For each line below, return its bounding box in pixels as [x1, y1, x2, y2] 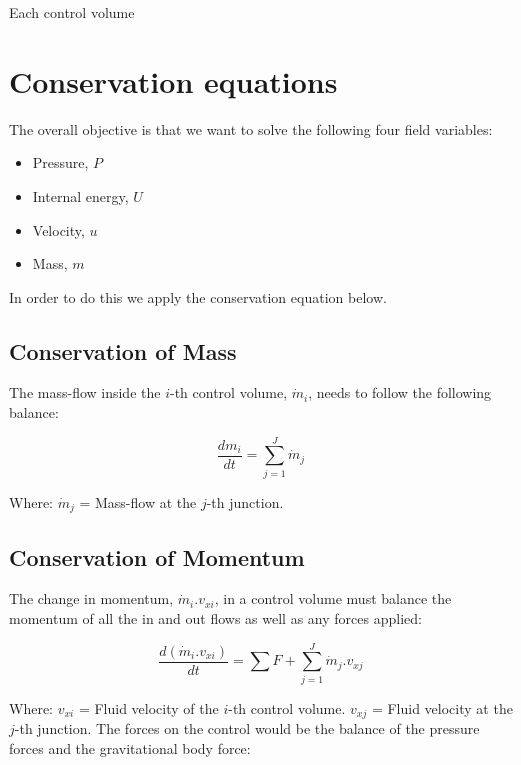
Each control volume [9, 2, 135, 22]
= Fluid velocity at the [371, 697, 513, 718]
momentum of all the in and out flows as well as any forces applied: [9, 608, 422, 629]
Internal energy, [32, 185, 129, 206]
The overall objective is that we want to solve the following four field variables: [9, 118, 493, 139]
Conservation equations [9, 60, 338, 101]
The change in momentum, [9, 588, 174, 609]
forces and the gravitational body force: [9, 737, 251, 758]
